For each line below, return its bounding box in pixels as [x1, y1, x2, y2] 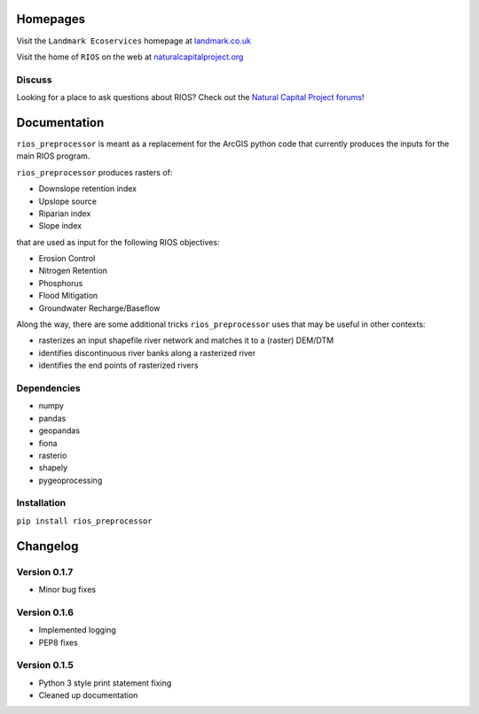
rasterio [38, 450, 67, 461]
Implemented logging [38, 625, 117, 635]
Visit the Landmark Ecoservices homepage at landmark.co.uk [16, 35, 252, 46]
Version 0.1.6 [16, 606, 75, 618]
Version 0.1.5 [16, 659, 75, 671]
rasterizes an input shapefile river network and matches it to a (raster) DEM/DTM [38, 335, 334, 345]
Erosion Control [38, 253, 96, 264]
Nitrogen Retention [38, 266, 108, 276]
